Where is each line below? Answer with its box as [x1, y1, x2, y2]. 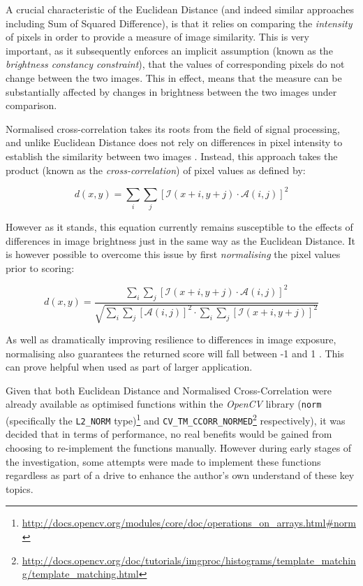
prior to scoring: [6, 260, 75, 275]
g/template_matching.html [22, 566, 139, 581]
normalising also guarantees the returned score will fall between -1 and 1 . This [6, 345, 344, 360]
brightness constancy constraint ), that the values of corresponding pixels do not [6, 57, 345, 71]
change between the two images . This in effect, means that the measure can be [6, 70, 342, 85]
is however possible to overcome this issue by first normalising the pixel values [6, 247, 341, 262]
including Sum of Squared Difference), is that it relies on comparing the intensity [6, 15, 353, 30]
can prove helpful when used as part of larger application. [6, 359, 253, 374]
